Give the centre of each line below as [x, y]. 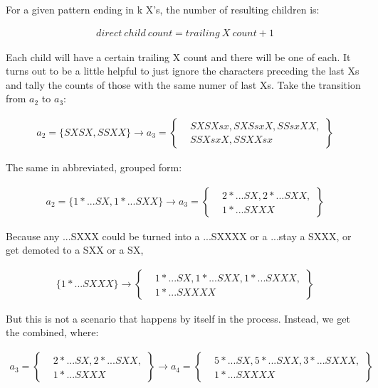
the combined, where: [52, 332]
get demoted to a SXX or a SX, [75, 250]
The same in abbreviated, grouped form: [94, 167]
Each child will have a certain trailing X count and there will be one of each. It [178, 56]
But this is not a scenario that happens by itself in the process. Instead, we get [178, 318]
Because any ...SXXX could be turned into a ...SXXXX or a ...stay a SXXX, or [179, 236]
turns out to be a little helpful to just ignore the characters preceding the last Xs [183, 71]
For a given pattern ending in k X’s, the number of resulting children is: [163, 9]
